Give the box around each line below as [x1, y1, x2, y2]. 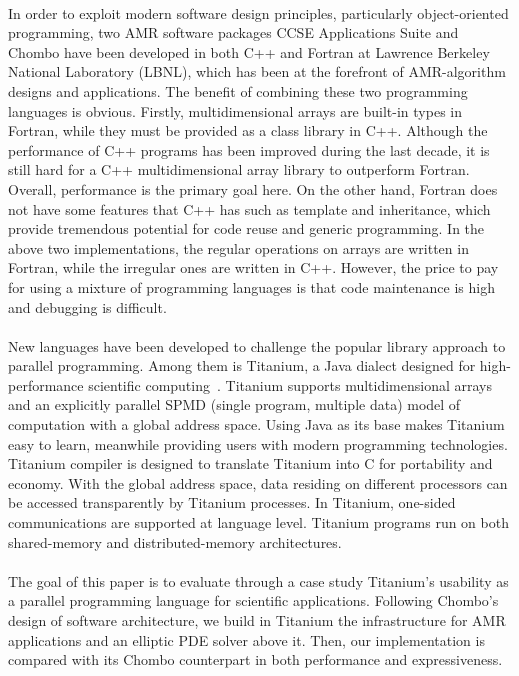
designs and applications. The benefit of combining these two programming [8, 80, 468, 101]
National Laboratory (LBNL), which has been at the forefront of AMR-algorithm [8, 61, 506, 82]
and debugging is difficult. [8, 296, 167, 317]
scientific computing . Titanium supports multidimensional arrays [88, 374, 493, 395]
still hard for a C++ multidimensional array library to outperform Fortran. [8, 159, 470, 180]
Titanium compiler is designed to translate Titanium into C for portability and [8, 453, 493, 474]
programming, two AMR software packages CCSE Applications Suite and [8, 22, 459, 43]
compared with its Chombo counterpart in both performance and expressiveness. [8, 649, 503, 670]
